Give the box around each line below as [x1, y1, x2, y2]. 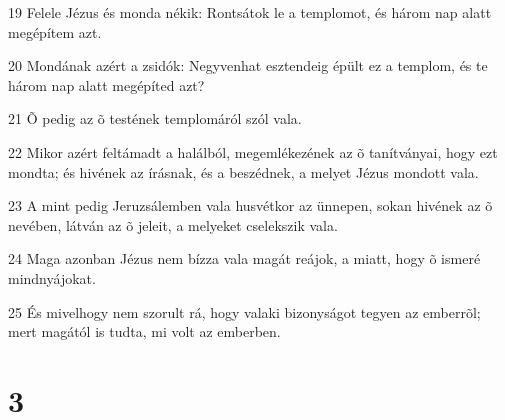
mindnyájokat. [8, 267, 96, 288]
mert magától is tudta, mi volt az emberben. [8, 321, 281, 342]
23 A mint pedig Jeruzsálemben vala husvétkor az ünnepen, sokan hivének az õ [8, 195, 493, 216]
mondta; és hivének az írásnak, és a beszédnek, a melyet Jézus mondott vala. [8, 161, 479, 182]
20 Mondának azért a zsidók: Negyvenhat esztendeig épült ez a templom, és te [8, 55, 488, 76]
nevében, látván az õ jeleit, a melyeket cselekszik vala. [8, 214, 338, 235]
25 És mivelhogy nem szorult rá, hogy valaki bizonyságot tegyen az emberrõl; [8, 301, 481, 322]
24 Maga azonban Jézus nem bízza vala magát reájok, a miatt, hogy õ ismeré [8, 248, 481, 269]
